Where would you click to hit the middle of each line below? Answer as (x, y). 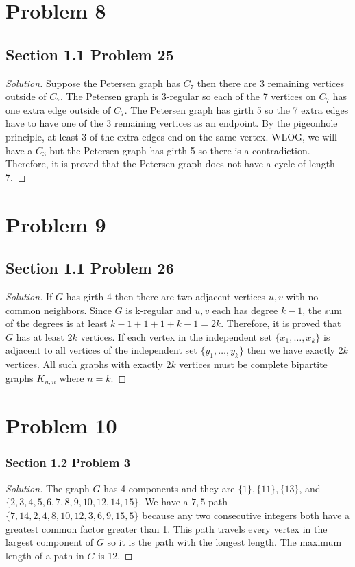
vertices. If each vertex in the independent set (176, 336)
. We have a (163, 502)
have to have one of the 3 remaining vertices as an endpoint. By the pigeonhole (172, 123)
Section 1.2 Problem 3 (68, 462)
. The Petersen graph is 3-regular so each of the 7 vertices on (188, 96)
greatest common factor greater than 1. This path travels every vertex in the (167, 528)
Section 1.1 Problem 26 (90, 268)
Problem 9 (56, 224)
